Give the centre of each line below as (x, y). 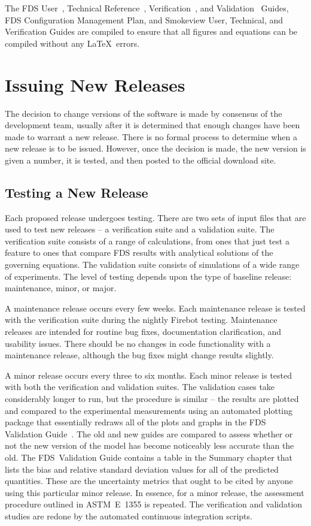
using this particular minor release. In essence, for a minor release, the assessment (155, 492)
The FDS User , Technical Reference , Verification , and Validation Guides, (147, 8)
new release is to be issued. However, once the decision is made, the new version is (155, 148)
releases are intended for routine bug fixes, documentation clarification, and (143, 332)
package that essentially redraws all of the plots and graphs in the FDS (135, 422)
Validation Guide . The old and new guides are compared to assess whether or (149, 433)
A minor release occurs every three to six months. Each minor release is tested (149, 375)
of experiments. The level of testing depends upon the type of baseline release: (148, 276)
